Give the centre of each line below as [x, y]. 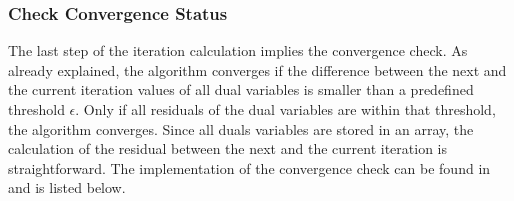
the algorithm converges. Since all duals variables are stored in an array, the [241, 128]
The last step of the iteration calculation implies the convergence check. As [238, 50]
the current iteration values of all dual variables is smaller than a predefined [241, 89]
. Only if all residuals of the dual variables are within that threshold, [285, 109]
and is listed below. [67, 187]
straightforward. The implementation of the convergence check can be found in [249, 167]
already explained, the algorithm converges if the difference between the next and [257, 69]
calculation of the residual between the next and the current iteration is [227, 148]
